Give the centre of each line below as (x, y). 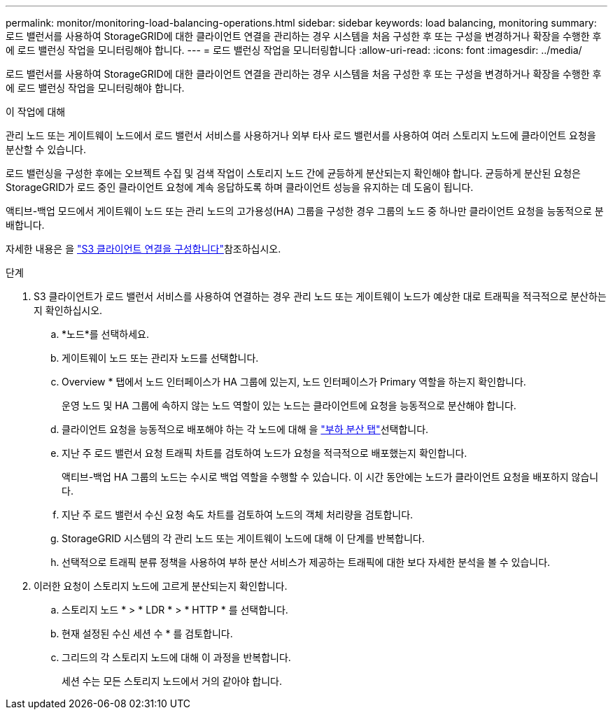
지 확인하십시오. (68, 310)
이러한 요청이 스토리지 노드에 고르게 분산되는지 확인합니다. (161, 586)
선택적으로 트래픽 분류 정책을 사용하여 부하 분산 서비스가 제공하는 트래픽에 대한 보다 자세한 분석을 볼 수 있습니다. (306, 562)
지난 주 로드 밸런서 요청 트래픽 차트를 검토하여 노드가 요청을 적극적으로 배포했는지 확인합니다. (265, 453)
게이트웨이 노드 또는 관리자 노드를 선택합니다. (160, 358)
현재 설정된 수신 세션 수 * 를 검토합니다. (147, 633)
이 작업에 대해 (36, 112)
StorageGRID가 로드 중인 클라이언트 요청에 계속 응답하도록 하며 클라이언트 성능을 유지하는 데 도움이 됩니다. (240, 187)
